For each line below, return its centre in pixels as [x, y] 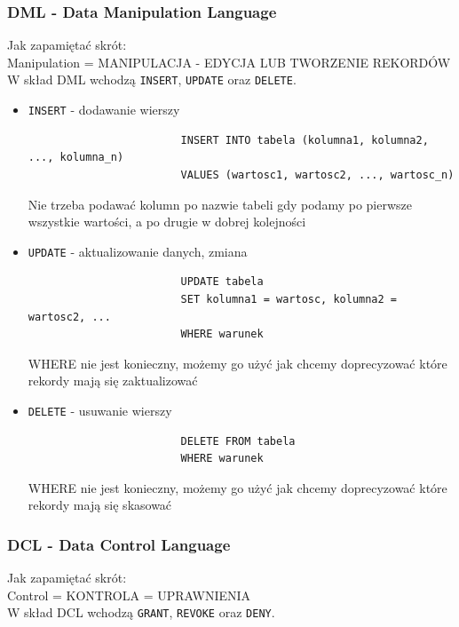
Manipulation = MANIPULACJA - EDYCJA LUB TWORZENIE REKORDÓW [229, 62]
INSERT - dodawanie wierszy [104, 110]
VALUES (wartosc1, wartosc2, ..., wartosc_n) [317, 175]
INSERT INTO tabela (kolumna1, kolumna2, [305, 140]
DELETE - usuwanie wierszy [100, 410]
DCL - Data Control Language [119, 544]
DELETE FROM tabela [238, 441]
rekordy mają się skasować [100, 505]
